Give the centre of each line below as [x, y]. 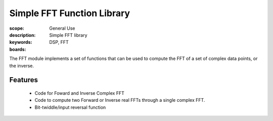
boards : [18, 49]
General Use [62, 28]
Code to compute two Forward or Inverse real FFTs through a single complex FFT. [120, 100]
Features [24, 80]
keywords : [21, 42]
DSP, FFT [59, 42]
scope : [17, 28]
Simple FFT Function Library [70, 13]
